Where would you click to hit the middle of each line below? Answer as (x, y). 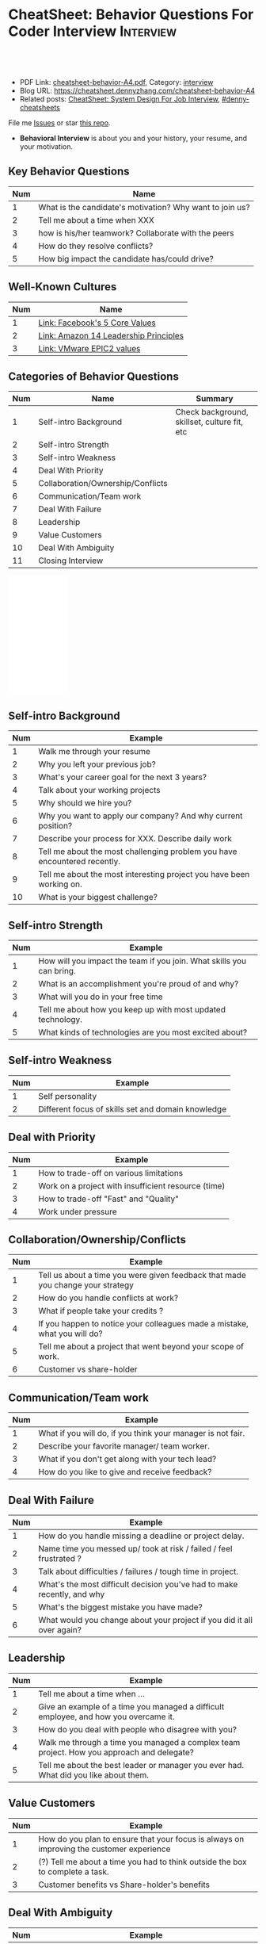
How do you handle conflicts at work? (108, 1298)
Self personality (68, 1096)
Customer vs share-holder (88, 1369)
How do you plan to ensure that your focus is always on (141, 1839)
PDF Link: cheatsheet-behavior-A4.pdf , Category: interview (116, 82)
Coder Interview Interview (92, 31)
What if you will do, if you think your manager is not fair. (142, 1433)
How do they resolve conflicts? (96, 246)
